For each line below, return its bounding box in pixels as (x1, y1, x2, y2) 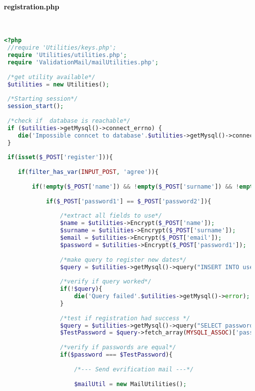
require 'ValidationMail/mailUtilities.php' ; (7, 59, 159, 66)
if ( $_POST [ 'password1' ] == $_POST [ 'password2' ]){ (46, 197, 211, 205)
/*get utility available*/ (7, 73, 96, 81)
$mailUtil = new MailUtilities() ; (74, 380, 187, 388)
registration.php (4, 1, 59, 11)
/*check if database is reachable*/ (7, 117, 130, 125)
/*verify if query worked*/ (60, 278, 152, 285)
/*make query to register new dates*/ (60, 256, 187, 263)
